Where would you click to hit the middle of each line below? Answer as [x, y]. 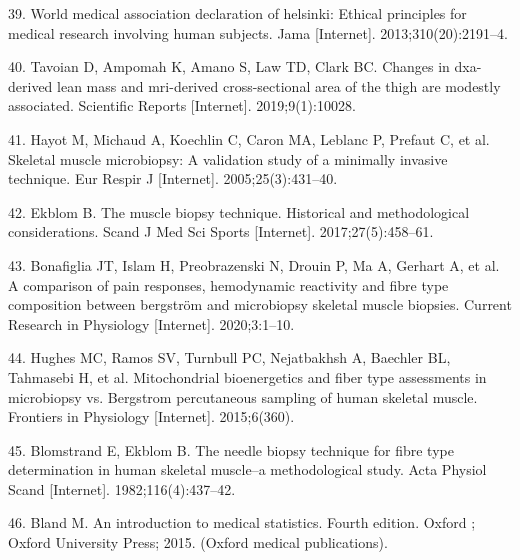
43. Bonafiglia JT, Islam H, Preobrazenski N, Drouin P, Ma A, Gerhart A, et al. [254, 264]
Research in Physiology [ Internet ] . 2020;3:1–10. [151, 323]
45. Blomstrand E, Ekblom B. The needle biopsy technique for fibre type [231, 449]
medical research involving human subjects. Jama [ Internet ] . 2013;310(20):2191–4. [258, 32]
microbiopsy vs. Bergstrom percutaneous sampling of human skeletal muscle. [243, 396]
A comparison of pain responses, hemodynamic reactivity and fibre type [228, 284]
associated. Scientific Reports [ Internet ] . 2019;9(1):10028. [182, 105]
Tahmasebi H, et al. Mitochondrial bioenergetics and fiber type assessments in [247, 376]
